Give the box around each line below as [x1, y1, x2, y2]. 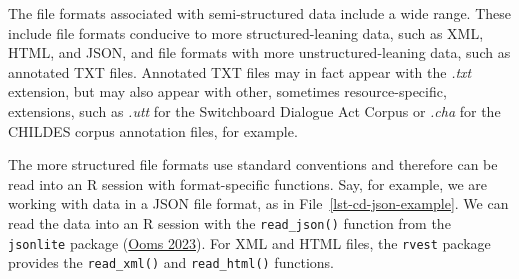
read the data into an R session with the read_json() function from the [8, 212, 451, 233]
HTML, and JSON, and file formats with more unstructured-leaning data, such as [8, 42, 511, 63]
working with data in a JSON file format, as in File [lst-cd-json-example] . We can [8, 193, 509, 214]
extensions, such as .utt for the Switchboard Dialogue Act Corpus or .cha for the [8, 100, 501, 121]
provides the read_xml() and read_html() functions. [8, 252, 334, 273]
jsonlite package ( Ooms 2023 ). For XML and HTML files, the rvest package [8, 232, 491, 253]
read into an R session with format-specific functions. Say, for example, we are [8, 173, 488, 194]
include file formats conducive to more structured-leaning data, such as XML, [8, 22, 484, 43]
